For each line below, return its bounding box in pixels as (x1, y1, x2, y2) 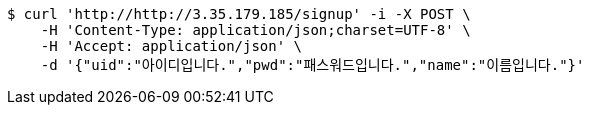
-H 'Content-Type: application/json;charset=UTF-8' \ (40, 22, 471, 38)
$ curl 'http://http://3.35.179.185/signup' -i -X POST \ (7, 6, 471, 22)
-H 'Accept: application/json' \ (40, 38, 303, 54)
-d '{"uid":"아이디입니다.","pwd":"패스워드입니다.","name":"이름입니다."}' (40, 57, 585, 73)
